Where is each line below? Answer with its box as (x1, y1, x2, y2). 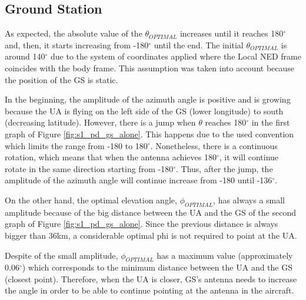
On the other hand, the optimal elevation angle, (5, 193, 177, 206)
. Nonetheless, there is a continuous (150, 139, 278, 151)
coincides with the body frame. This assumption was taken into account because (5, 61, 295, 74)
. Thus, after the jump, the (175, 162, 273, 174)
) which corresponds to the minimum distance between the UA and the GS (22, 261, 293, 273)
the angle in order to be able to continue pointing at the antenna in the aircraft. (5, 284, 294, 296)
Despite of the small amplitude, (5, 249, 118, 261)
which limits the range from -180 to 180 (5, 139, 148, 151)
